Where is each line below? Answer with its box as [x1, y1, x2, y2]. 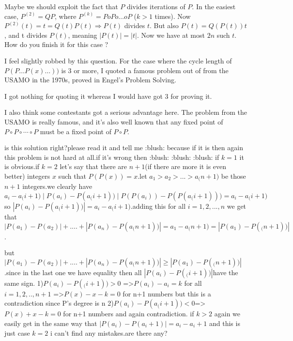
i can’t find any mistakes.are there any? [50, 327, 168, 338]
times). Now [154, 11, 191, 21]
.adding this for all [130, 201, 186, 211]
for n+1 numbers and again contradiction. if [63, 309, 194, 319]
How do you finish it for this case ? [4, 39, 108, 49]
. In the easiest [192, 1, 236, 11]
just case [4, 327, 30, 338]
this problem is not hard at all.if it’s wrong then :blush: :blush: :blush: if [4, 152, 219, 162]
